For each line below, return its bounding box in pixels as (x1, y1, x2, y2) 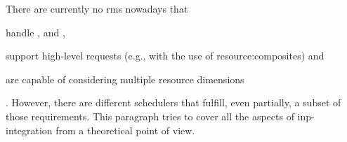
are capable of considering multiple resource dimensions (6, 71, 244, 86)
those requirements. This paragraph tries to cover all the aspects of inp (6, 108, 312, 123)
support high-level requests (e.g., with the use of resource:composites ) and (6, 48, 325, 63)
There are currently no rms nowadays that (6, 1, 188, 15)
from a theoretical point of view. (55, 122, 195, 137)
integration (6, 122, 53, 137)
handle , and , (6, 24, 65, 39)
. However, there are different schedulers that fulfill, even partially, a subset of (6, 95, 341, 110)
